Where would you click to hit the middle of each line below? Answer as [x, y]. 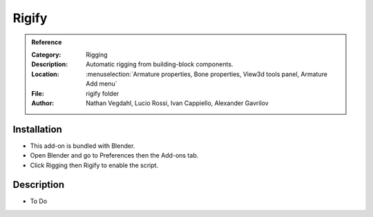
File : [38, 93]
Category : [46, 55]
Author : [43, 103]
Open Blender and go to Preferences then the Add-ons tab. [114, 155]
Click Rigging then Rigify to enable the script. [94, 165]
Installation [37, 129]
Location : [45, 74]
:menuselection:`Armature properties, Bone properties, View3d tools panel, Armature [207, 74]
